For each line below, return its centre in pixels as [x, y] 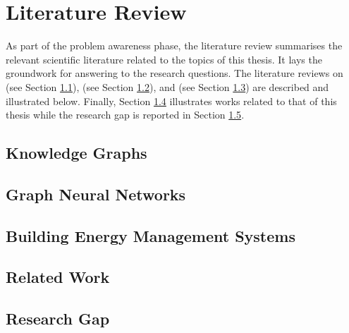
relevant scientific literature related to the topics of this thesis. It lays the [164, 59]
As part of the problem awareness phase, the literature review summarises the [174, 46]
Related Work [58, 277]
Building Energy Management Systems [151, 235]
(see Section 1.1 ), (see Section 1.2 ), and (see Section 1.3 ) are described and [167, 86]
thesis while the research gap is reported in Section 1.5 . [125, 115]
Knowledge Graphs [76, 153]
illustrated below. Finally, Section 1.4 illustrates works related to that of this [171, 101]
